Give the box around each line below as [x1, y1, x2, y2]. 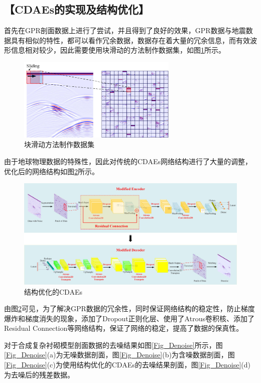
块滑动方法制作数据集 [24, 139, 94, 150]
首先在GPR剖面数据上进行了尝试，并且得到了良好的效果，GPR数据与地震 [4, 25, 246, 36]
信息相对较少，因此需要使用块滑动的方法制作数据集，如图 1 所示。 [11, 45, 225, 55]
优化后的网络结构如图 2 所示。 [4, 166, 99, 176]
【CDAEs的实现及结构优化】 [4, 2, 149, 17]
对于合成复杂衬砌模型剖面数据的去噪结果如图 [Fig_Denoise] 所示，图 [4, 339, 223, 350]
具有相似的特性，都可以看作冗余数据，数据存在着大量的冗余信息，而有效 [11, 35, 250, 45]
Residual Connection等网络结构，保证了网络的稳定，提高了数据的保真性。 [4, 323, 243, 333]
